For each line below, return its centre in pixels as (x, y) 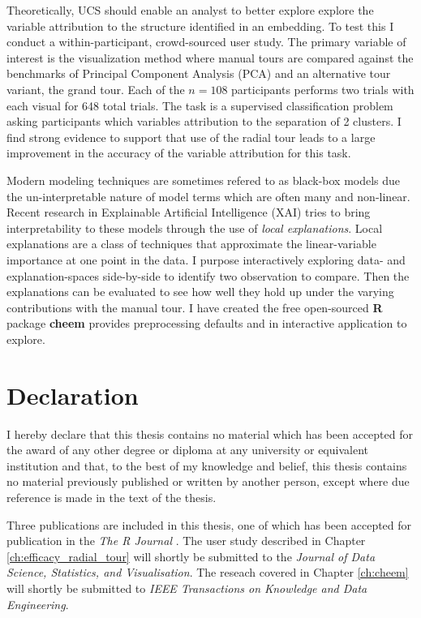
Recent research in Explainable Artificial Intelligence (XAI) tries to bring (189, 212)
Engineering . (38, 604)
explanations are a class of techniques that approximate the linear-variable (191, 244)
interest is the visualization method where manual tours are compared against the (210, 57)
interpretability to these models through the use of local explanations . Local (195, 227)
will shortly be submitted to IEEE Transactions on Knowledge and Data (187, 588)
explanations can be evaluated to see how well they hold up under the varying (200, 292)
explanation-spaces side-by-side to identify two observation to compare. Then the (208, 275)
